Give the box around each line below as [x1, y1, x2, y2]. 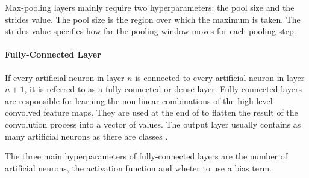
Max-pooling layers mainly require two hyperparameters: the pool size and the [5, 1, 295, 13]
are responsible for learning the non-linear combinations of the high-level [5, 94, 273, 107]
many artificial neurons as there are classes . [5, 129, 168, 142]
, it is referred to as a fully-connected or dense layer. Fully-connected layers [24, 83, 302, 95]
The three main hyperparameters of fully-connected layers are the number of [5, 150, 288, 162]
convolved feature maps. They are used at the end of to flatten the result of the [5, 106, 298, 119]
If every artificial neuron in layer [5, 71, 125, 83]
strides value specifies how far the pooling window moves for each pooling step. [5, 25, 296, 37]
